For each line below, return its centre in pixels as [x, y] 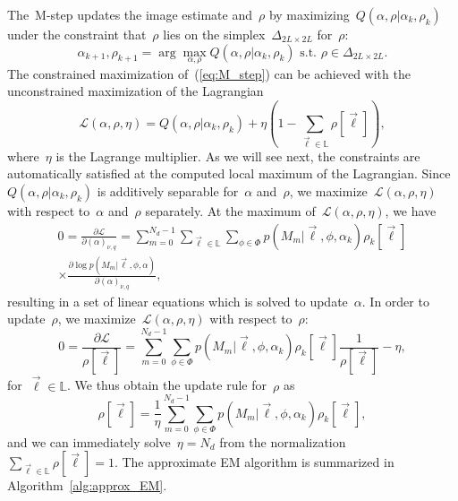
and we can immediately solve [89, 441]
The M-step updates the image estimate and [130, 14]
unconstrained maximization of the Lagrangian [136, 91]
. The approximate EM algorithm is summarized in [254, 462]
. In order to [395, 301]
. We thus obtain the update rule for [166, 385]
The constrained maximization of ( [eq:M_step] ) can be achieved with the [209, 73]
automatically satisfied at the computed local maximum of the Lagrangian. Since [229, 173]
